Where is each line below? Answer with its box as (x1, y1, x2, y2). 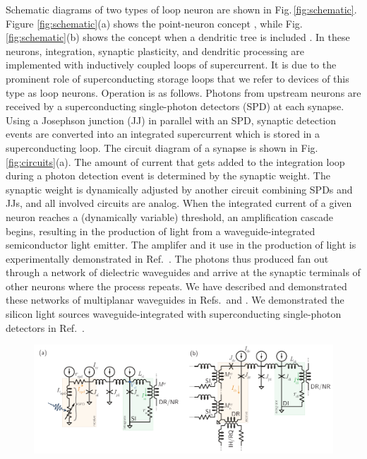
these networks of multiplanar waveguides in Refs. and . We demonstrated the (6, 292, 344, 307)
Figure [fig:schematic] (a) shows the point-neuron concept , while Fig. (6, 16, 303, 30)
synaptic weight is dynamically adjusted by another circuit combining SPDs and (6, 181, 353, 196)
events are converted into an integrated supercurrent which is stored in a (6, 126, 320, 141)
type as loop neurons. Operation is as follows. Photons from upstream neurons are (6, 85, 361, 100)
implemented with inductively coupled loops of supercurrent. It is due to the (6, 57, 337, 72)
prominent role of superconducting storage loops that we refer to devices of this (6, 71, 349, 85)
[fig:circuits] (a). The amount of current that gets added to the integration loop (6, 154, 345, 169)
